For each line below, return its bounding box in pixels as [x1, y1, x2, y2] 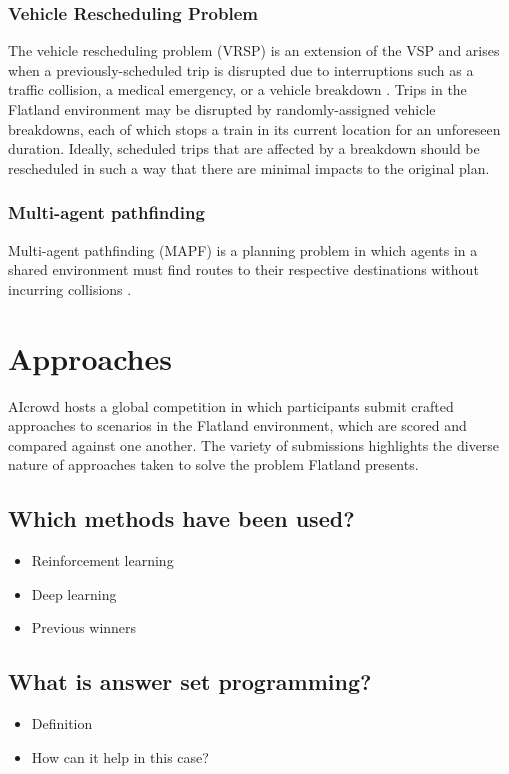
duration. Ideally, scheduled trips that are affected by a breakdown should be [8, 138, 480, 159]
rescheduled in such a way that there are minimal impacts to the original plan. [8, 157, 490, 178]
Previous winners [31, 617, 137, 638]
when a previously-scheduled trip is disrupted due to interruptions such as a [8, 59, 474, 80]
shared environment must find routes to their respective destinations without [8, 259, 479, 280]
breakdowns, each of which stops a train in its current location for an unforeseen [8, 118, 501, 139]
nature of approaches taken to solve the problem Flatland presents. [8, 454, 419, 475]
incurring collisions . [8, 278, 132, 299]
